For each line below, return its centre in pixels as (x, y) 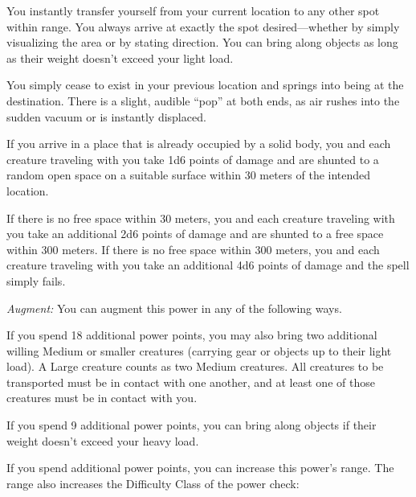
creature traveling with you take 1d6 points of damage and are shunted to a (193, 159)
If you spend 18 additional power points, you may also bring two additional (192, 335)
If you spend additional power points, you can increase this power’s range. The (200, 468)
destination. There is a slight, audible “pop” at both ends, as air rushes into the (203, 100)
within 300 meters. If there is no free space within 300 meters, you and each (193, 249)
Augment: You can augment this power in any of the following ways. (174, 308)
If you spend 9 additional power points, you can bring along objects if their (192, 425)
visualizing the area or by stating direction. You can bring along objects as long (202, 42)
